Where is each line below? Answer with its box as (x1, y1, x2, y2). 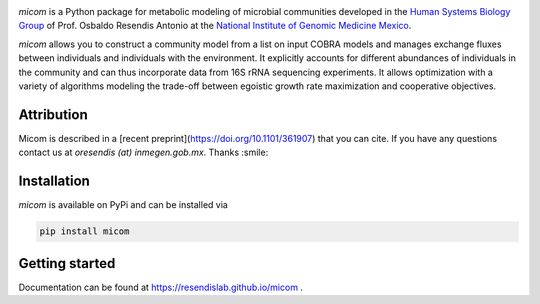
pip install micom (39, 226, 130, 237)
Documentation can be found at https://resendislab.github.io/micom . (18, 281, 304, 293)
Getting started (18, 255, 116, 272)
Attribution (18, 106, 89, 123)
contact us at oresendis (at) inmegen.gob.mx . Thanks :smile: (18, 146, 269, 159)
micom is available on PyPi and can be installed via (18, 199, 229, 211)
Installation (18, 173, 90, 190)
